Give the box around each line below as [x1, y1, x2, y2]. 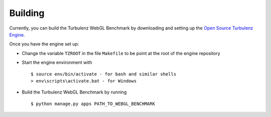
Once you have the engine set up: [9, 41, 79, 47]
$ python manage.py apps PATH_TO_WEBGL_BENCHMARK [31, 100, 156, 106]
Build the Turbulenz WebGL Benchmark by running [22, 89, 127, 95]
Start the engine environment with [22, 59, 92, 65]
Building [9, 7, 45, 18]
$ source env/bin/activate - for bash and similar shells [31, 71, 177, 77]
